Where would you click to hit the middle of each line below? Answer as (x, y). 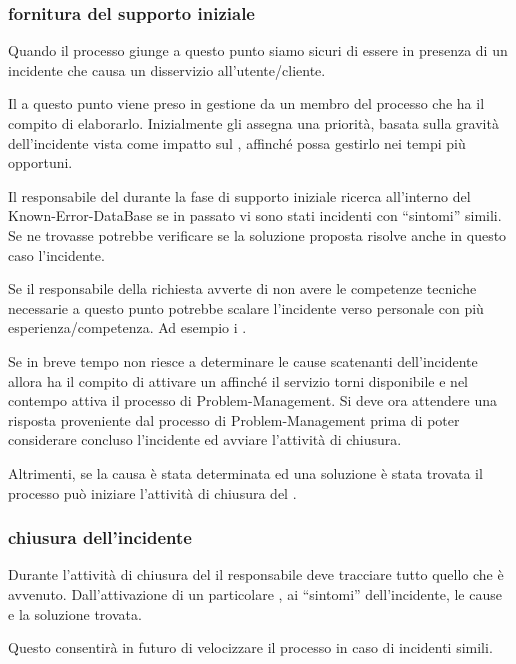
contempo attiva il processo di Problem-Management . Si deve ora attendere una (252, 400)
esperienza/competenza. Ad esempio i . (127, 327)
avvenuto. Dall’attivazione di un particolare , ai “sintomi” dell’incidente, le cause (255, 593)
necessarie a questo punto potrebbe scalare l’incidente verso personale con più (246, 307)
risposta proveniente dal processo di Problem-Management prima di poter (234, 419)
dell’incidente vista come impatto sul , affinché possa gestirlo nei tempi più (237, 142)
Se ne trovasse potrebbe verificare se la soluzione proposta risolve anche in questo (257, 234)
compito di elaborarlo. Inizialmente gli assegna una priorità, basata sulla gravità (253, 123)
